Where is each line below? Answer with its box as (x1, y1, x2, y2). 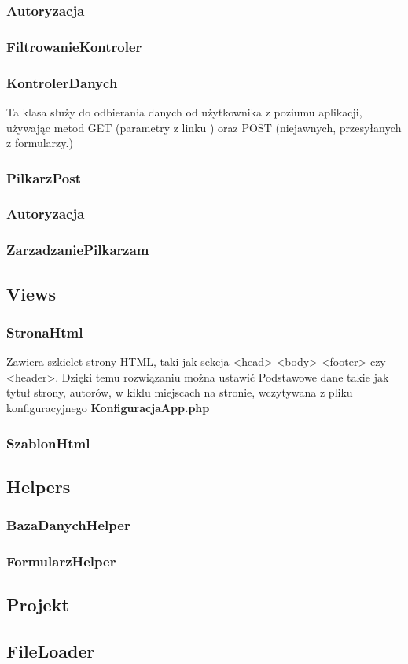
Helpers (6, 474, 71, 498)
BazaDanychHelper (6, 515, 130, 535)
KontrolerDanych (6, 72, 118, 92)
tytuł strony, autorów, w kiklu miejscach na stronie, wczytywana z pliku (6, 384, 353, 400)
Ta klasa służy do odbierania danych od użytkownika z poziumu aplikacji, (6, 103, 362, 120)
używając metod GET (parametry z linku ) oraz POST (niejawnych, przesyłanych (6, 119, 402, 135)
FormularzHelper (6, 551, 116, 570)
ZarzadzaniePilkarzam (6, 240, 149, 260)
